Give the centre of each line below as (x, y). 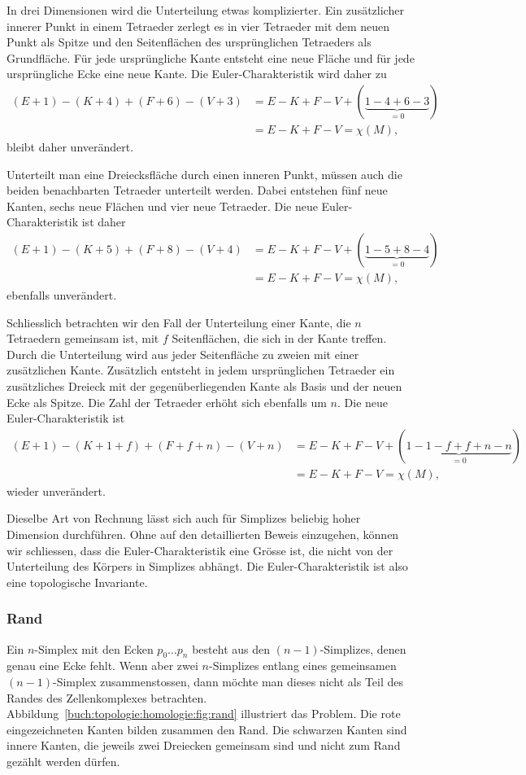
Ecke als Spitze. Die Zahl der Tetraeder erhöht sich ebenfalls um (167, 402)
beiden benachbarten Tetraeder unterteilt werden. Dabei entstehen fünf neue (197, 190)
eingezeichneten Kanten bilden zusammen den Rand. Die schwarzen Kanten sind (207, 729)
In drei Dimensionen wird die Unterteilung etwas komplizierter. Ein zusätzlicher (205, 10)
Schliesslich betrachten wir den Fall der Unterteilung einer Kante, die (179, 322)
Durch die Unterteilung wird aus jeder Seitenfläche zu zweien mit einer (183, 354)
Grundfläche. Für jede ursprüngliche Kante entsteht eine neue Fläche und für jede (211, 57)
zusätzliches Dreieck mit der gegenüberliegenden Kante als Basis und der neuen (204, 386)
